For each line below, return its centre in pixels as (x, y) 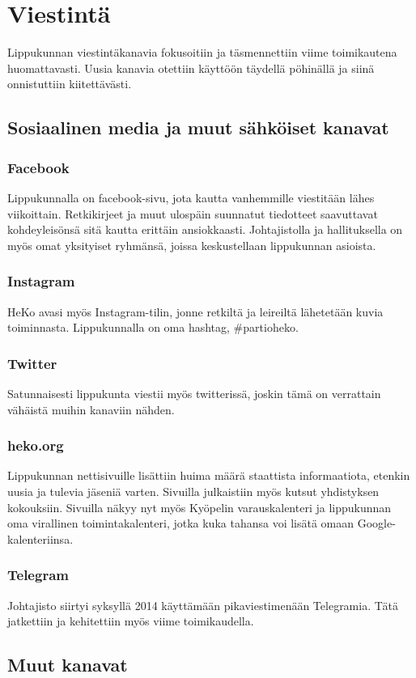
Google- (376, 523)
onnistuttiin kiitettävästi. (70, 84)
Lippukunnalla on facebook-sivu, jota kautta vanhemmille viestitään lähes (191, 197)
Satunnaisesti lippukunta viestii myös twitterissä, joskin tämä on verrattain (194, 393)
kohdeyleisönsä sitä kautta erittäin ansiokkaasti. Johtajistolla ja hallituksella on (205, 229)
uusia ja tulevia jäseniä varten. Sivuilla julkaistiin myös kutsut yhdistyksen (193, 491)
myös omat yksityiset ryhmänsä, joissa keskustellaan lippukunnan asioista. (192, 245)
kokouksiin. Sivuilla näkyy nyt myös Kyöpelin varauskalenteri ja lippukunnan (200, 507)
